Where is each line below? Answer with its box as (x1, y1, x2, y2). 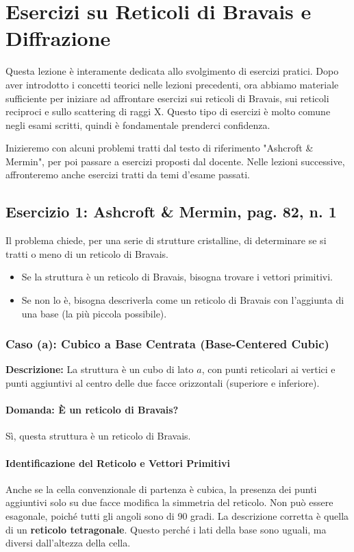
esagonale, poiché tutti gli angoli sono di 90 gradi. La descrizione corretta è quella (5, 509, 349, 523)
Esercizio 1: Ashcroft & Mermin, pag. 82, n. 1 (5, 201, 337, 222)
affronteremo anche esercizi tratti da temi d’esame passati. (5, 167, 251, 182)
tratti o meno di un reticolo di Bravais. (5, 246, 168, 261)
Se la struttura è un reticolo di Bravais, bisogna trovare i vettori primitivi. (21, 269, 333, 284)
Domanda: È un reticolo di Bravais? (5, 403, 179, 417)
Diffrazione (5, 24, 111, 52)
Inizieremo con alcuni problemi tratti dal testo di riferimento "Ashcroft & (5, 141, 314, 155)
